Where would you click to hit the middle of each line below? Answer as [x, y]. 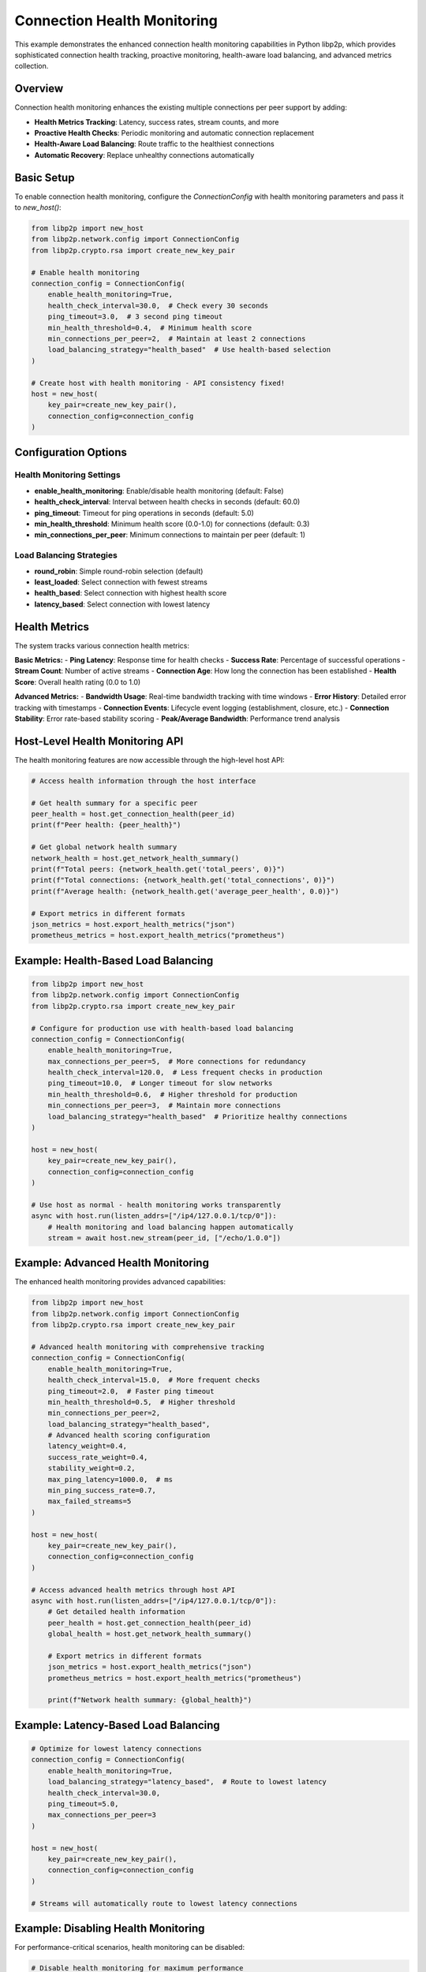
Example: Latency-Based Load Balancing [117, 1725]
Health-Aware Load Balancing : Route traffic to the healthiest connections [155, 144]
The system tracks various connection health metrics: [102, 645]
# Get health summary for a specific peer [114, 803]
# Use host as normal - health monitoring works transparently [156, 1204]
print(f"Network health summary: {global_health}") [150, 1700]
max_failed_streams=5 [90, 1501]
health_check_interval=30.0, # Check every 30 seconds [158, 305]
